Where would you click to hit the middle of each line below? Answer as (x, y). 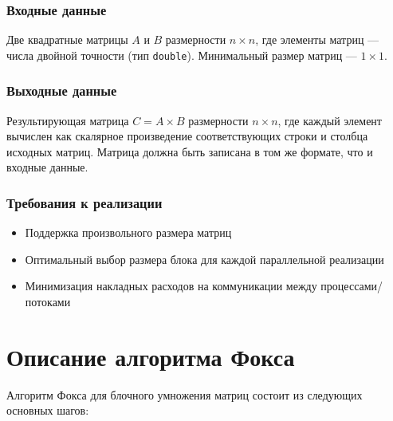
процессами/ (352, 286)
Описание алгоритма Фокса (151, 356)
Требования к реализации (84, 202)
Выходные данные (62, 90)
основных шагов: (48, 410)
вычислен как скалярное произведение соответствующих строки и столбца (187, 136)
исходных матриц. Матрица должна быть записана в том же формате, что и (190, 151)
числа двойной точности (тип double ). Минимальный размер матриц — (182, 55)
